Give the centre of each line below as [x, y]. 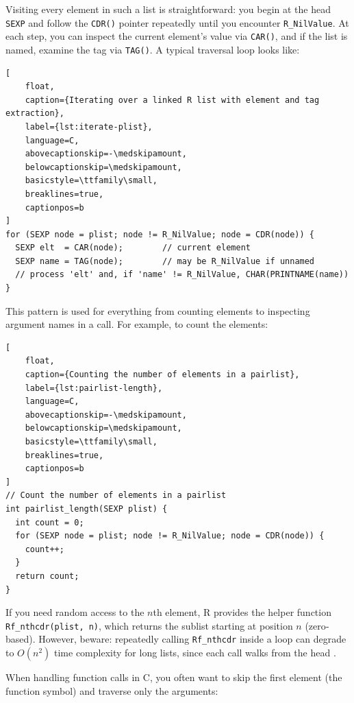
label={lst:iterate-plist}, [89, 127]
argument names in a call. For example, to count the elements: [137, 324]
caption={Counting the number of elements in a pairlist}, [162, 375]
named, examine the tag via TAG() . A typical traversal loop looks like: [153, 49]
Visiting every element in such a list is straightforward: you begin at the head [168, 9]
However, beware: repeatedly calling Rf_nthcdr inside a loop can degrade [192, 639]
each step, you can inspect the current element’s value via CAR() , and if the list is [177, 36]
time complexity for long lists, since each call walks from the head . [195, 653]
